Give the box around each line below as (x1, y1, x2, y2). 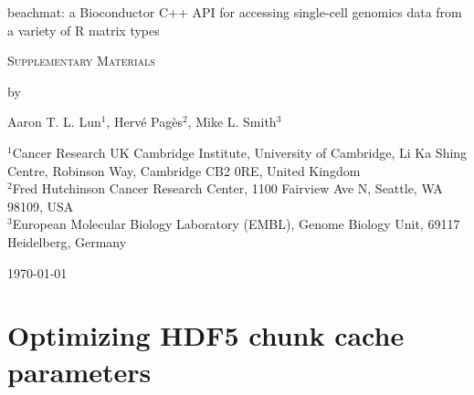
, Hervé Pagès (106, 112, 183, 131)
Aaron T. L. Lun (7, 112, 101, 131)
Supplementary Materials (7, 51, 155, 70)
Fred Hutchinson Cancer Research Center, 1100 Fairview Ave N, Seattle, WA (12, 179, 443, 198)
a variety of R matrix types (7, 20, 160, 39)
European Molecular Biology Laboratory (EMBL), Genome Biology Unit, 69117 (12, 214, 460, 234)
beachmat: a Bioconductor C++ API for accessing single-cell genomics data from (7, 3, 462, 21)
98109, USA (7, 196, 74, 215)
